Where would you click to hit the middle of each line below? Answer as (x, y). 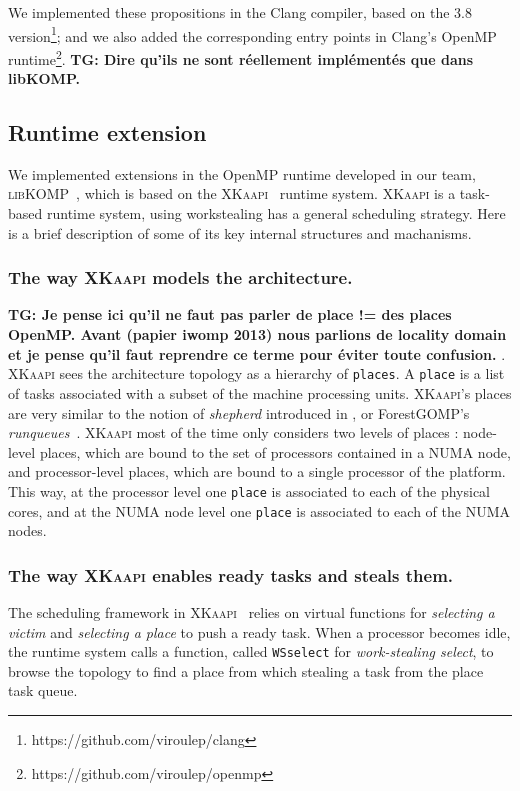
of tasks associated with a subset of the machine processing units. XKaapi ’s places (260, 392)
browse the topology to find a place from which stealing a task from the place (246, 670)
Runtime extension (107, 132)
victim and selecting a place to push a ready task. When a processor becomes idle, (259, 631)
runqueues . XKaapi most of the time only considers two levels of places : (233, 432)
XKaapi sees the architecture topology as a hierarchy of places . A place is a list (256, 373)
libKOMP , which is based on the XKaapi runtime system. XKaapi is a (232, 193)
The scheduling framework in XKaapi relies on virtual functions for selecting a (251, 612)
